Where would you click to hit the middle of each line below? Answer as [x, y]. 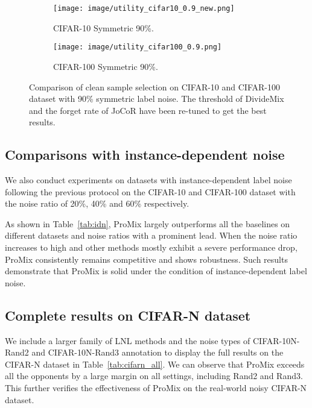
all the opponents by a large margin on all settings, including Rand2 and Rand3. [154, 376]
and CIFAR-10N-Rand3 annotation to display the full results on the [158, 352]
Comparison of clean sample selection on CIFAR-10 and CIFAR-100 [154, 86]
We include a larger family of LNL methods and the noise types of [128, 340]
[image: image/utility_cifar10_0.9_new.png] [144, 8]
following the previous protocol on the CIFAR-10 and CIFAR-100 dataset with [150, 191]
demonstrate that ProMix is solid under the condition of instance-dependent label [156, 271]
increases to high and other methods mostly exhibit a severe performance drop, [151, 247]
